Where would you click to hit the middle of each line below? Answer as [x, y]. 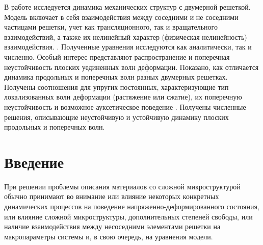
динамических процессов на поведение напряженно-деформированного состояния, [132, 206]
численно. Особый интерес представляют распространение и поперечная [117, 56]
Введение [34, 162]
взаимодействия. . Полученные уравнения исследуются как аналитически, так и [128, 47]
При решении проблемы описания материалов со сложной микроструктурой [122, 186]
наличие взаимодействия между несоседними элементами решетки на [112, 226]
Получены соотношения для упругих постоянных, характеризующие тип [116, 87]
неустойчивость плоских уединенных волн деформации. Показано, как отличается [131, 67]
